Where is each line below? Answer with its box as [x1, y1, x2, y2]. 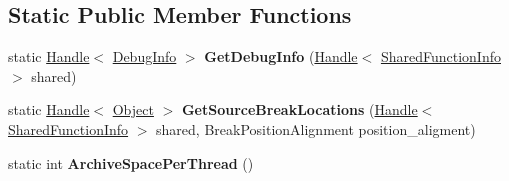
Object [112, 99, 154, 120]
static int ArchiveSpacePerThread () [8, 152, 254, 173]
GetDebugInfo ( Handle [204, 46, 358, 67]
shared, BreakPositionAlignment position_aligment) [156, 118, 476, 139]
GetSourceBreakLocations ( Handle [181, 99, 418, 120]
